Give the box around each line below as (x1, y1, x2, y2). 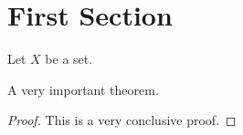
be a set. (45, 49, 93, 68)
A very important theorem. (7, 79, 159, 99)
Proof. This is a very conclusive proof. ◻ (7, 110, 237, 130)
